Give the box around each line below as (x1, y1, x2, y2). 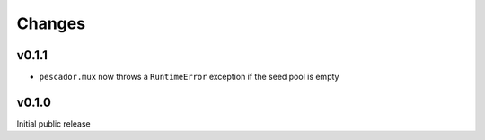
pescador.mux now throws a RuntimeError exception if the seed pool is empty (39, 72, 339, 83)
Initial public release (16, 118, 92, 129)
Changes (16, 13, 85, 33)
